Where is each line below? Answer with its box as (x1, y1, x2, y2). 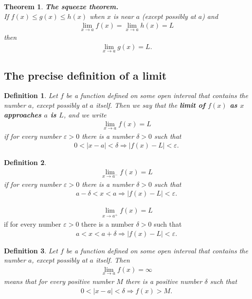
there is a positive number (125, 276, 202, 286)
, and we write (63, 109, 107, 119)
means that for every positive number (4, 276, 114, 286)
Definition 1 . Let (4, 90, 58, 100)
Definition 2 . (4, 157, 47, 167)
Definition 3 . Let (4, 245, 58, 255)
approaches (4, 109, 41, 119)
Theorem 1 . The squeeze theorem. (4, 1, 119, 11)
